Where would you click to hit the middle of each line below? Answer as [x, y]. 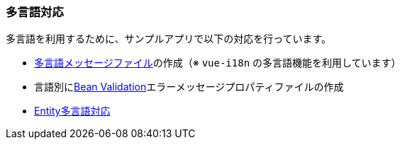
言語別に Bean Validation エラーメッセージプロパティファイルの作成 [189, 87]
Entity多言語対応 [72, 111]
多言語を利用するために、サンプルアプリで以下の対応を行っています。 [169, 39]
